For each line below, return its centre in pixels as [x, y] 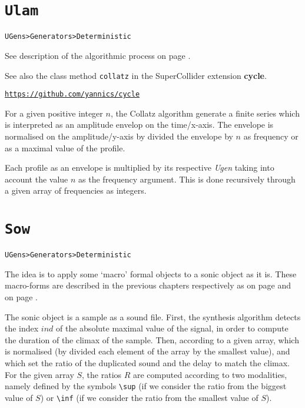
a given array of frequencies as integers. [76, 190]
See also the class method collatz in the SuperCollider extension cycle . [136, 75]
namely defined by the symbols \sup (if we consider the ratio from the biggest [146, 386]
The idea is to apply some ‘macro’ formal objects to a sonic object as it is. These [151, 273]
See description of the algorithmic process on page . [98, 55]
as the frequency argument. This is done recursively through [187, 179]
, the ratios [102, 374]
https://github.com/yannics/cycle [72, 94]
